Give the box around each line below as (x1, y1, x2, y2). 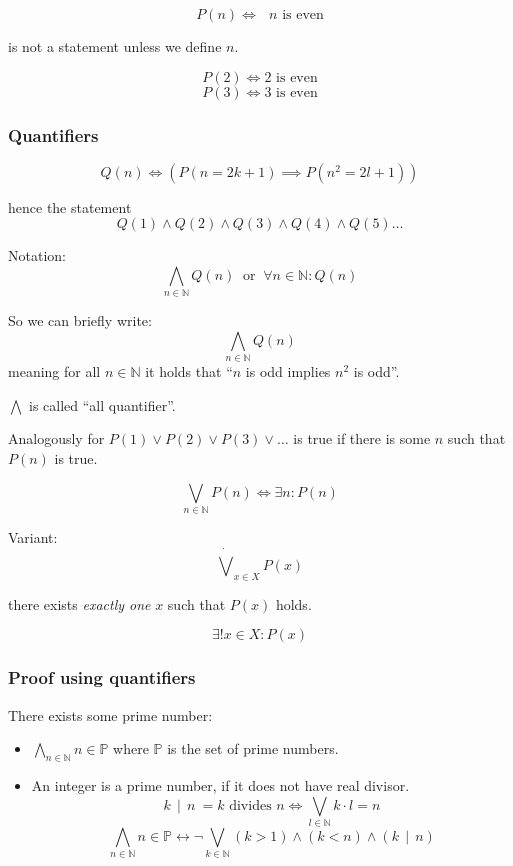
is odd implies (245, 361, 331, 382)
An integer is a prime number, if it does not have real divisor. (31, 775, 410, 796)
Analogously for (8, 428, 105, 449)
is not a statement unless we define (8, 36, 222, 56)
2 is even (264, 70, 318, 85)
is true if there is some (293, 428, 431, 449)
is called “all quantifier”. (28, 394, 176, 415)
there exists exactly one (8, 593, 151, 614)
